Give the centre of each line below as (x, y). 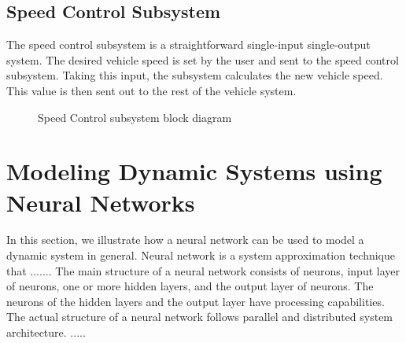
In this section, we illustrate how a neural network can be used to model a (185, 240)
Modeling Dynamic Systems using (194, 171)
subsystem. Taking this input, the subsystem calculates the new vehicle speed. (195, 75)
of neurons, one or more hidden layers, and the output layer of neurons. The (190, 286)
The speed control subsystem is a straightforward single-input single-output (188, 44)
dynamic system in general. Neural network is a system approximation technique (201, 255)
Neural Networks (101, 202)
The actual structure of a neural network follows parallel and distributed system (200, 317)
